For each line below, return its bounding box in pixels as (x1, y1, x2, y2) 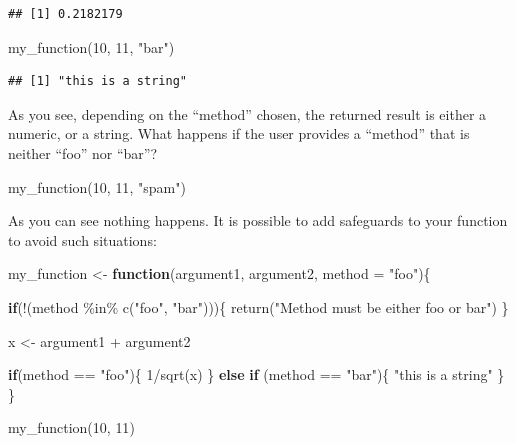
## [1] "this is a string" (8, 74, 187, 89)
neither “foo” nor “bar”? (8, 142, 158, 163)
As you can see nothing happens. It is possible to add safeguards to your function (8, 210, 508, 231)
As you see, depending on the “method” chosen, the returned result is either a (8, 103, 487, 124)
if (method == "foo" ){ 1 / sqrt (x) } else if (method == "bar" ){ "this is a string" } (8, 364, 505, 385)
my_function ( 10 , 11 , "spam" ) (8, 176, 186, 197)
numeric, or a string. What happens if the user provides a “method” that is (8, 123, 470, 144)
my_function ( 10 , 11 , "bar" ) (8, 36, 175, 57)
